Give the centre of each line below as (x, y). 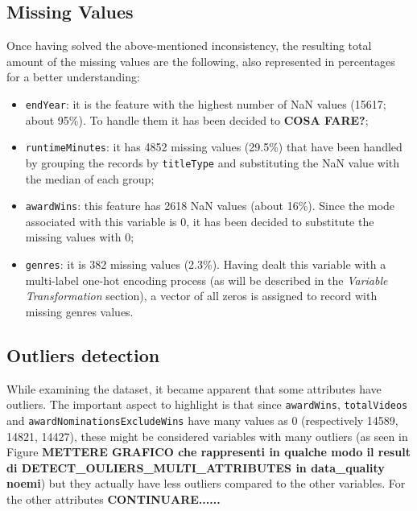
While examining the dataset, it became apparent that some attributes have (194, 388)
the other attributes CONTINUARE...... (114, 499)
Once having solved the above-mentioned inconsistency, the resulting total (189, 45)
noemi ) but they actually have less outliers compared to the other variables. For (206, 483)
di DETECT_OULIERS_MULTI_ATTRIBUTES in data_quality (196, 467)
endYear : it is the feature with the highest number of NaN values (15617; (206, 103)
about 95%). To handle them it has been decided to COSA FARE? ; (197, 120)
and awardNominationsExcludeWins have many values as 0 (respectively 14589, (202, 420)
